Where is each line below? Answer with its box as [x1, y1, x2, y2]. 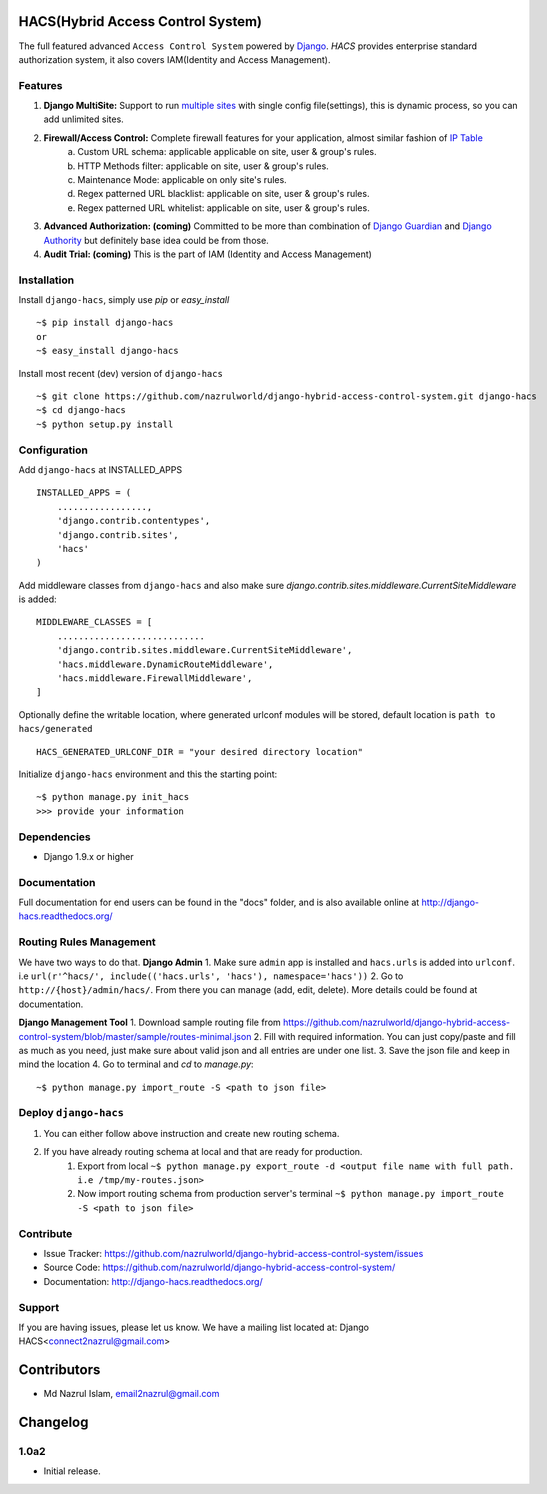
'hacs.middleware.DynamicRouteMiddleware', [56, 658, 274, 670]
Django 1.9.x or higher [43, 850, 134, 862]
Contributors [18, 1361, 101, 1379]
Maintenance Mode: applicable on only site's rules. [77, 174, 287, 185]
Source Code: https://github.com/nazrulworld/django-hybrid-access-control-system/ [43, 1261, 396, 1274]
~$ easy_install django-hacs [36, 345, 179, 357]
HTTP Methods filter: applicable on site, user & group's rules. [77, 160, 329, 172]
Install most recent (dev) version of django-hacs [18, 367, 224, 379]
